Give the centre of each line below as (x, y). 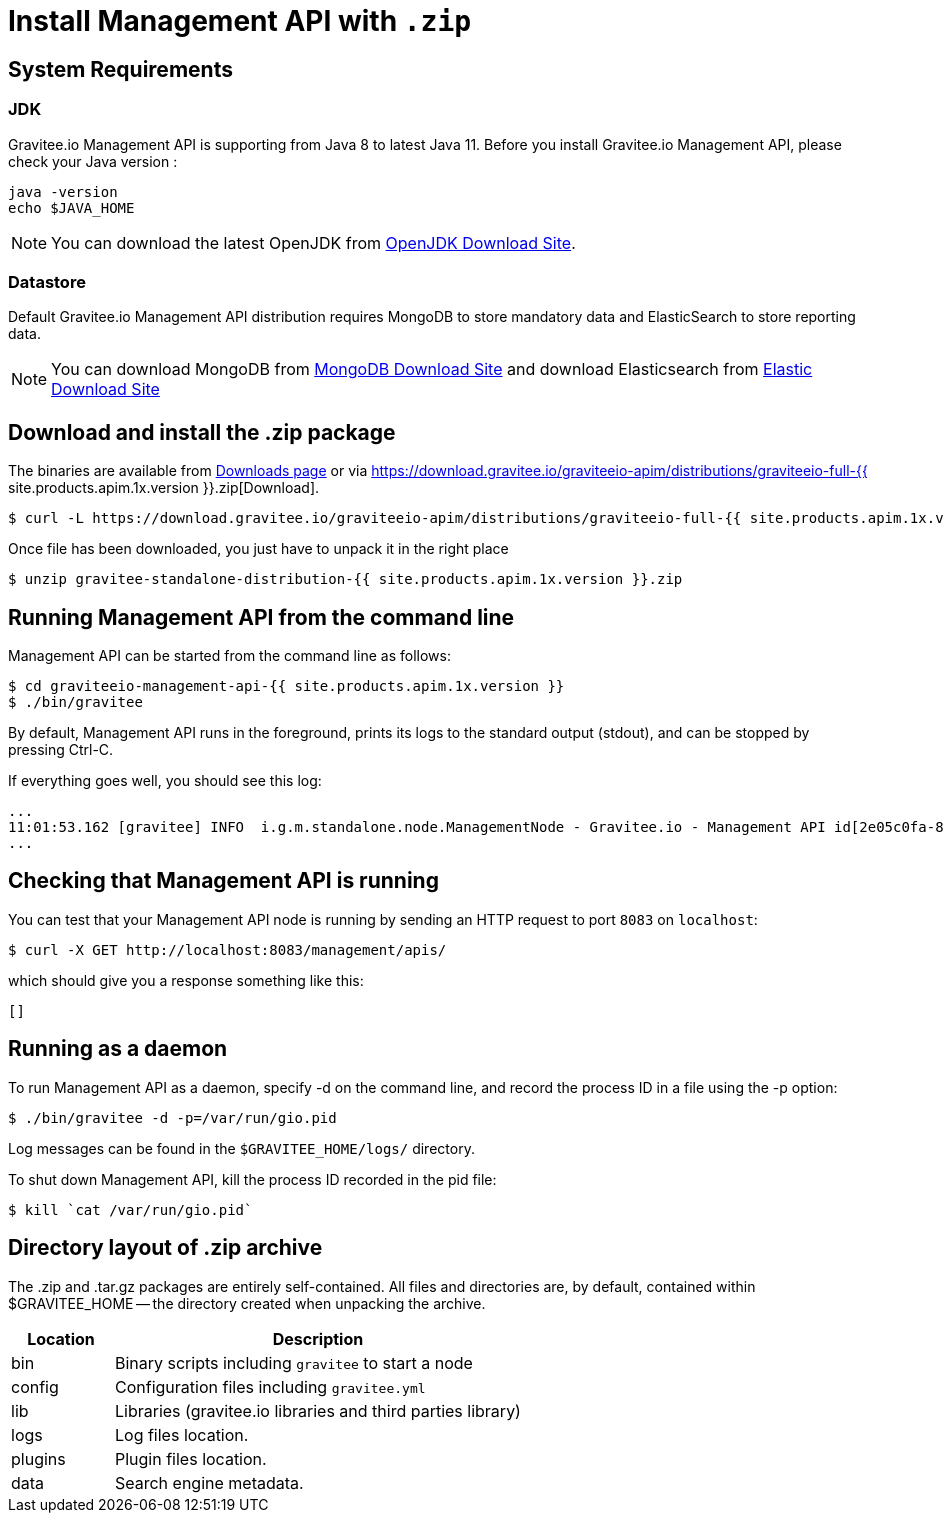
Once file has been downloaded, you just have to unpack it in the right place (258, 549)
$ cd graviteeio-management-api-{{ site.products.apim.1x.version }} (286, 685)
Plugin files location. (190, 1458)
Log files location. (181, 1434)
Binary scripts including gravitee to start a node (293, 1362)
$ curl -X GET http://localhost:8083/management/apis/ (227, 949)
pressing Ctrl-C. (61, 749)
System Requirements (120, 69)
